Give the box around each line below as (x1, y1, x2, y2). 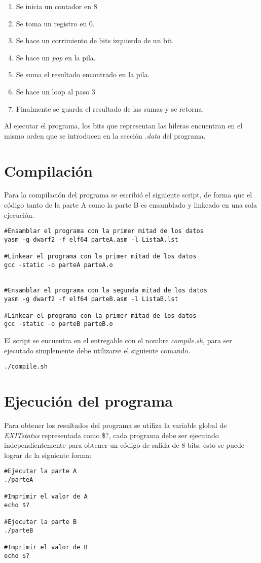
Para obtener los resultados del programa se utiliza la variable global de (4, 420, 227, 430)
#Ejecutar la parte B (4, 518, 77, 526)
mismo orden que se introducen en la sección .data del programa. (4, 130, 206, 141)
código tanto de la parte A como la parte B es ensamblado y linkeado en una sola (4, 200, 257, 210)
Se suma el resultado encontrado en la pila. (16, 69, 150, 80)
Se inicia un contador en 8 (16, 1, 97, 11)
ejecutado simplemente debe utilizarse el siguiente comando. (4, 345, 191, 355)
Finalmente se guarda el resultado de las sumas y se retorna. (16, 103, 204, 114)
